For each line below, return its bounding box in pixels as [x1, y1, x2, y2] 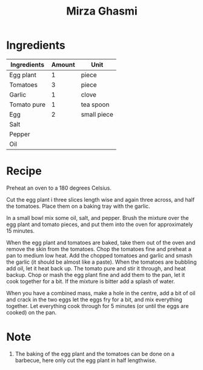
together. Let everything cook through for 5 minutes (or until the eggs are [6, 302, 189, 309]
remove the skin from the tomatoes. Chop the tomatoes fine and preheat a [6, 245, 191, 253]
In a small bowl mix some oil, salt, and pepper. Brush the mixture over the [6, 214, 189, 221]
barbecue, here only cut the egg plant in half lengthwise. [15, 357, 157, 364]
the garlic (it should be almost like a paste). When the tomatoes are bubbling [6, 258, 197, 266]
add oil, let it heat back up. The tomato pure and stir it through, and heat [6, 264, 186, 272]
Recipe [6, 164, 42, 178]
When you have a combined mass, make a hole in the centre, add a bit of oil [6, 289, 196, 296]
